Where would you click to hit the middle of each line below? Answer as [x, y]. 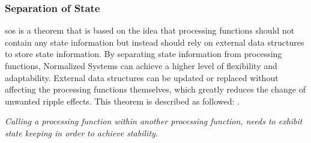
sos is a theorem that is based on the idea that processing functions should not [150, 30]
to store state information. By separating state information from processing [143, 54]
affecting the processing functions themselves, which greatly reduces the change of [155, 89]
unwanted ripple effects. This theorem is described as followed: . [122, 101]
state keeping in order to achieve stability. [82, 132]
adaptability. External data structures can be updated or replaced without [142, 77]
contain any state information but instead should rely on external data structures [155, 42]
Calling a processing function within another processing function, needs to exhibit [154, 121]
